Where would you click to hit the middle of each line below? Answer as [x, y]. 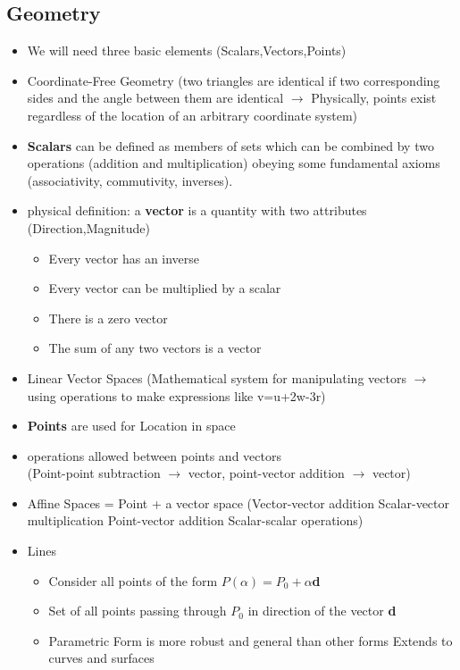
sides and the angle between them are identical [155, 98]
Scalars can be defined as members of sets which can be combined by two [230, 145]
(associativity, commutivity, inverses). [130, 180]
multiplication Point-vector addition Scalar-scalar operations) [195, 520]
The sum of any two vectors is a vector [155, 348]
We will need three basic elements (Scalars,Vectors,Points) [187, 50]
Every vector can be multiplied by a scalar [165, 288]
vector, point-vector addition [266, 473]
